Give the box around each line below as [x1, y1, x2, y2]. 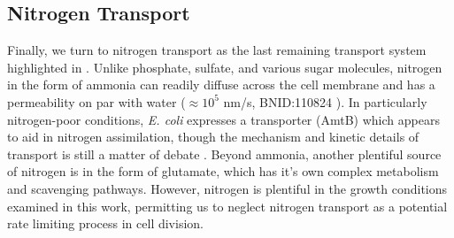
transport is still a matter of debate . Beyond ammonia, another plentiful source [7, 144, 442, 163]
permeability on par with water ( [7, 92, 186, 111]
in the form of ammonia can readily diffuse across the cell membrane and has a [7, 75, 435, 94]
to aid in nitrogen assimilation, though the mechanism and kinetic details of [7, 127, 419, 146]
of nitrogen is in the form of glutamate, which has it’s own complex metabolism [7, 162, 439, 180]
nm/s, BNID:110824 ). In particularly [223, 92, 427, 111]
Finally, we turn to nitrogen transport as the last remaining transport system [7, 41, 427, 59]
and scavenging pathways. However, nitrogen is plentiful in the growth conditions [7, 179, 448, 197]
